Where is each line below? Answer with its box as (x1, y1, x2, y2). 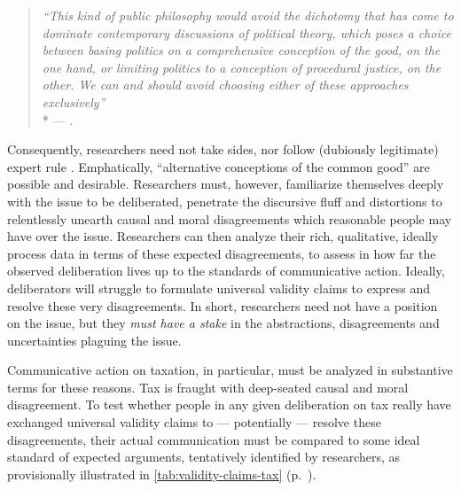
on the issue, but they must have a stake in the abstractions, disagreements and (7, 314, 440, 332)
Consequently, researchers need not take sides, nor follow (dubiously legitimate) (7, 140, 439, 159)
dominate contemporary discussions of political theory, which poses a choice (42, 23, 451, 42)
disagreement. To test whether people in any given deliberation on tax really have (7, 395, 451, 414)
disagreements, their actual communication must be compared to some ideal (7, 430, 420, 448)
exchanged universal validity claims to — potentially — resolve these (7, 413, 381, 432)
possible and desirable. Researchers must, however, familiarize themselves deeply (7, 175, 444, 193)
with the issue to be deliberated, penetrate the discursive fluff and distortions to (7, 191, 442, 210)
